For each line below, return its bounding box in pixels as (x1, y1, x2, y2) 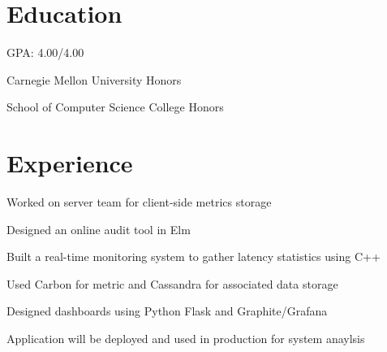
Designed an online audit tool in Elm (6, 220, 191, 237)
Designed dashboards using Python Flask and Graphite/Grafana (6, 302, 328, 319)
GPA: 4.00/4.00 (6, 44, 84, 61)
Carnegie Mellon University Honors (6, 71, 182, 88)
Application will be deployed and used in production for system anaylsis (6, 330, 365, 346)
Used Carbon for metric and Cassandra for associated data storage (6, 275, 338, 292)
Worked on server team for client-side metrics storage (6, 193, 272, 211)
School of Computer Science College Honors (6, 98, 224, 115)
